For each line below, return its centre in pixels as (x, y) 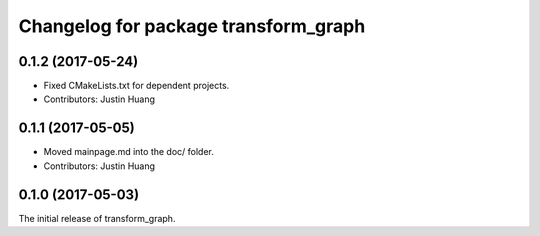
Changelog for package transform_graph (192, 26)
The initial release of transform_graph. (97, 218)
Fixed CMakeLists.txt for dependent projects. (136, 86)
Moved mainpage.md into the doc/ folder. (129, 152)
